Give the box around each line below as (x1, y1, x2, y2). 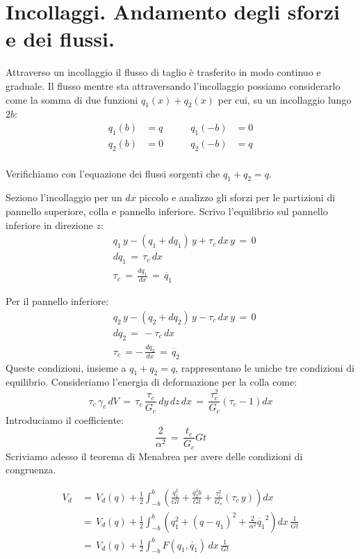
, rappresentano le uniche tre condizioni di (175, 360, 354, 375)
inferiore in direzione (6, 217, 93, 232)
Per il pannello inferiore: (6, 294, 109, 308)
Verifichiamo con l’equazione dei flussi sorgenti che (6, 166, 220, 180)
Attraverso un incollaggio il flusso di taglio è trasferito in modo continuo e (6, 65, 321, 79)
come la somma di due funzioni (6, 92, 138, 107)
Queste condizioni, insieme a (6, 360, 126, 375)
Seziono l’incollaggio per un (6, 190, 122, 205)
